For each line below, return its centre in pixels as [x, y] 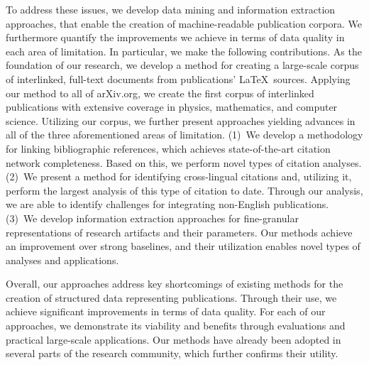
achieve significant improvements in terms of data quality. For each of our [166, 311]
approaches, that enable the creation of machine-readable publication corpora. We [184, 23]
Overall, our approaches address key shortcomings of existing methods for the [175, 284]
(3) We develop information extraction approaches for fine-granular [152, 218]
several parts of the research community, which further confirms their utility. [172, 353]
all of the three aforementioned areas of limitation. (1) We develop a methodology [184, 135]
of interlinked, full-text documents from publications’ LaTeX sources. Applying [178, 78]
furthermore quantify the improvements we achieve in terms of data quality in [175, 37]
